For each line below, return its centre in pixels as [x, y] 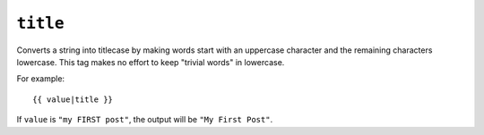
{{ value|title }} [73, 99]
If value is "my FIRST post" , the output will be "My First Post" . [145, 120]
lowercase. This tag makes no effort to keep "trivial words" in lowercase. [151, 62]
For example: [41, 79]
